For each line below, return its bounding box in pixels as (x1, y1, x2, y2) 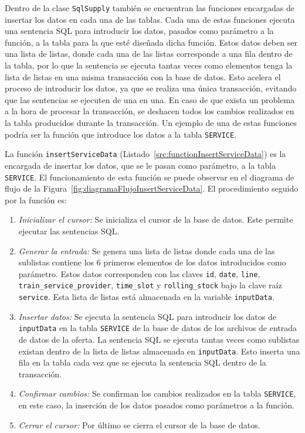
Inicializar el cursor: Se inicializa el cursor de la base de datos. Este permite (18, 213, 293, 226)
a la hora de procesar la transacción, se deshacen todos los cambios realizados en (5, 105, 294, 117)
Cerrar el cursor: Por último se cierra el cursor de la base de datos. (18, 418, 260, 431)
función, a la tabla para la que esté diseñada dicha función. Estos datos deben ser (5, 36, 297, 48)
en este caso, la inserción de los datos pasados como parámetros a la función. (18, 399, 294, 411)
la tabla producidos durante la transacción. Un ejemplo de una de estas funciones (5, 117, 297, 128)
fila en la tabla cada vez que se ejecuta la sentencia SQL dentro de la (18, 356, 266, 369)
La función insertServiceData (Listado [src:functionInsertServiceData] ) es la (5, 148, 286, 160)
